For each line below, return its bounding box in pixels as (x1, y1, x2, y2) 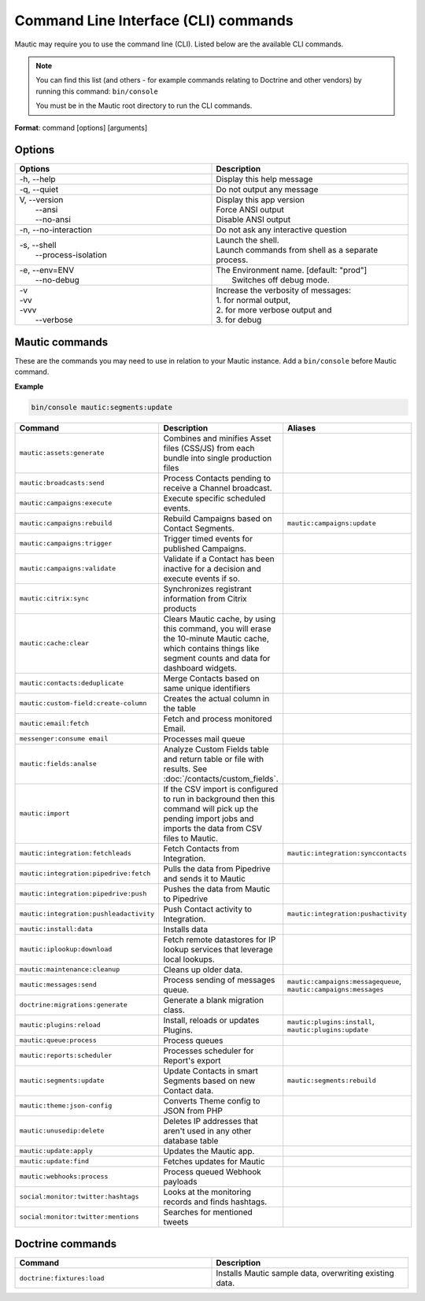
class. (163, 1004, 185, 1015)
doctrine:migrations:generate (19, 1000, 128, 1009)
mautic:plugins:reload (19, 1021, 102, 1029)
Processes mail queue (163, 733, 246, 744)
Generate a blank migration (163, 994, 264, 1005)
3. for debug (216, 315, 262, 326)
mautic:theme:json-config (19, 1102, 113, 1110)
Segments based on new (163, 1075, 256, 1086)
